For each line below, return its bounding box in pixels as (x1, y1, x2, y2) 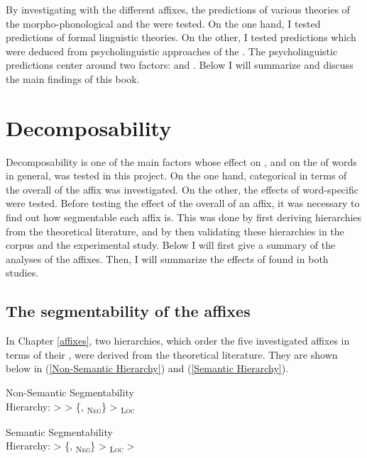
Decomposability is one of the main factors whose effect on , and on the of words (6, 154, 357, 169)
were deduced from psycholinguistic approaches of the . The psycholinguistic (6, 43, 338, 58)
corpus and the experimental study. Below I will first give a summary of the (6, 238, 336, 252)
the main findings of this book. (6, 71, 140, 86)
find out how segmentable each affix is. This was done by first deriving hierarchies (6, 210, 362, 225)
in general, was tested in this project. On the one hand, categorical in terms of (6, 168, 347, 183)
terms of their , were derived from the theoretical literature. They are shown (6, 347, 338, 362)
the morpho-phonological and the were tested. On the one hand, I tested (6, 16, 321, 30)
